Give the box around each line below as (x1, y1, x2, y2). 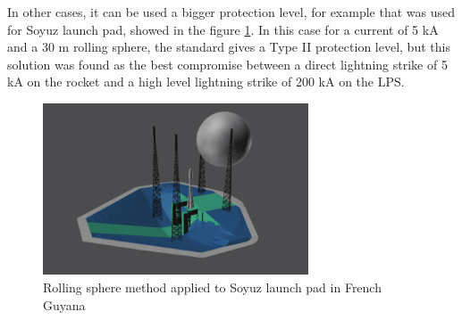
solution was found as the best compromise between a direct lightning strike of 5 (7, 54, 448, 73)
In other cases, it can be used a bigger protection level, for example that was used (7, 3, 455, 21)
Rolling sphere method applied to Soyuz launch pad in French (43, 277, 382, 296)
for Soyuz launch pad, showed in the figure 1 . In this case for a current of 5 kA (7, 20, 439, 38)
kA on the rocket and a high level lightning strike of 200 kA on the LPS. (7, 72, 405, 91)
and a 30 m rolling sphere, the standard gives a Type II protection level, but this (7, 37, 450, 56)
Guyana (43, 295, 86, 314)
